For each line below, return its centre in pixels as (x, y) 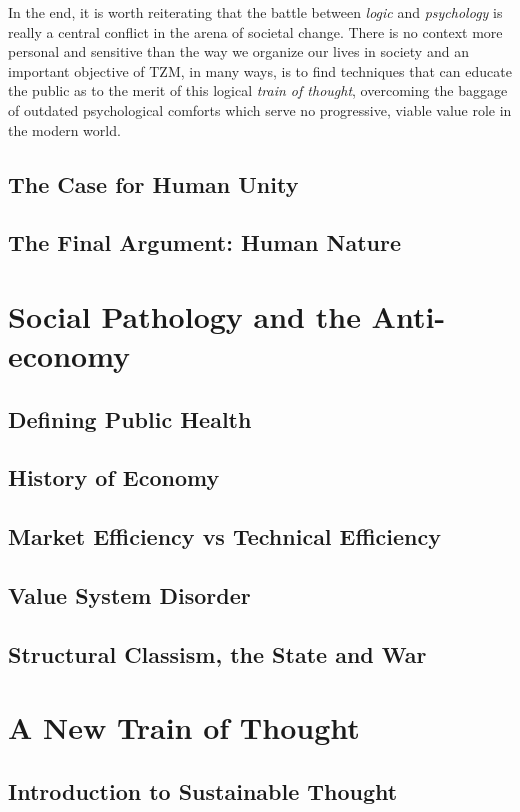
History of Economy (114, 477)
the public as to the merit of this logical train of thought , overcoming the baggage (258, 90)
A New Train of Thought (184, 727)
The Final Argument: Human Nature (204, 242)
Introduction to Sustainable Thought (203, 790)
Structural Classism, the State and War (217, 653)
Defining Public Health (130, 418)
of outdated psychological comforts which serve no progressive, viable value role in (260, 109)
